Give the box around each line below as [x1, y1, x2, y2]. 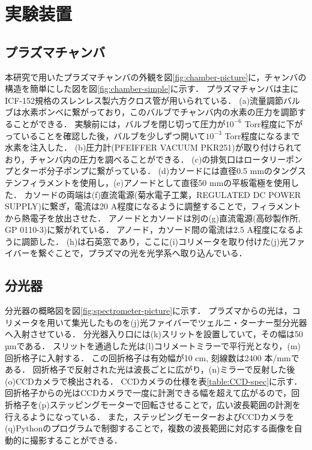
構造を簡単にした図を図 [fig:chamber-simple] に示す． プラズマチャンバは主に [5, 82, 299, 95]
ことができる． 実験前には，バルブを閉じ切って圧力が [13, 117, 226, 130]
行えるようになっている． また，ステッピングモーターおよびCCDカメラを [5, 410, 295, 422]
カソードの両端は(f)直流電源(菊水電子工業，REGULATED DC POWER [24, 188, 301, 200]
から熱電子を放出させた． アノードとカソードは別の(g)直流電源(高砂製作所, [5, 211, 301, 224]
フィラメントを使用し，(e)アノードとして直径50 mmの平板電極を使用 [21, 176, 291, 188]
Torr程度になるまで [224, 129, 300, 142]
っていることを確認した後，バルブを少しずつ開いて [5, 129, 206, 142]
